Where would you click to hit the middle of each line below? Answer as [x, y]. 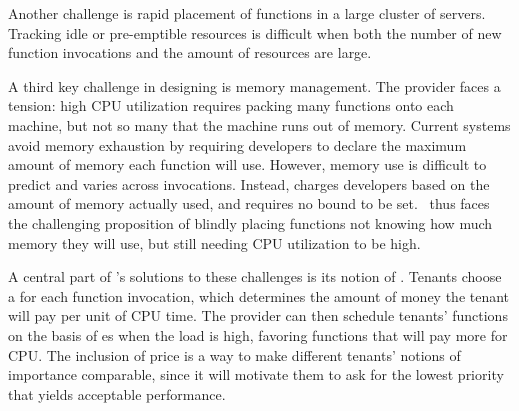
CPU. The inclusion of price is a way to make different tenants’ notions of [234, 354]
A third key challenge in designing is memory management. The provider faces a [254, 85]
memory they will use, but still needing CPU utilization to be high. [214, 242]
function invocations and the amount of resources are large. [190, 52]
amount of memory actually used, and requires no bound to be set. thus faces [249, 203]
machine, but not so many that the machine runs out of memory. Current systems [259, 124]
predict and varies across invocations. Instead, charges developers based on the [249, 183]
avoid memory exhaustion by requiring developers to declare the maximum [237, 144]
